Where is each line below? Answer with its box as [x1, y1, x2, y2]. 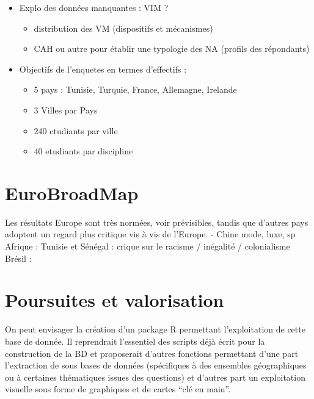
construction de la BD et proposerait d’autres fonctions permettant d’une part [5, 347, 299, 359]
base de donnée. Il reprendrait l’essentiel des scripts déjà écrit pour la [5, 334, 265, 347]
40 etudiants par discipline [34, 145, 133, 157]
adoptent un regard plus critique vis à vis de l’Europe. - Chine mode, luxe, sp [5, 228, 296, 240]
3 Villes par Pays [34, 103, 98, 116]
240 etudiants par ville [34, 124, 118, 137]
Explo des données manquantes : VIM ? [19, 1, 169, 13]
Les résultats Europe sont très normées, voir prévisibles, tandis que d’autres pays [5, 215, 309, 228]
